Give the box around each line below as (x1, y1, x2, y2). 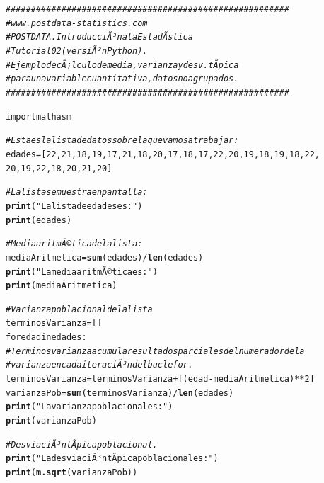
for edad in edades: (6, 332, 87, 343)
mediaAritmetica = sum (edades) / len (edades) (6, 252, 204, 263)
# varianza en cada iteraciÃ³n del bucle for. (6, 360, 193, 370)
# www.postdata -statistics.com (6, 18, 148, 28)
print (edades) (6, 215, 72, 225)
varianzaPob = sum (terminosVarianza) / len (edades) (6, 387, 234, 398)
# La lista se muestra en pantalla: (6, 187, 148, 198)
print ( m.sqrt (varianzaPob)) (6, 467, 138, 478)
